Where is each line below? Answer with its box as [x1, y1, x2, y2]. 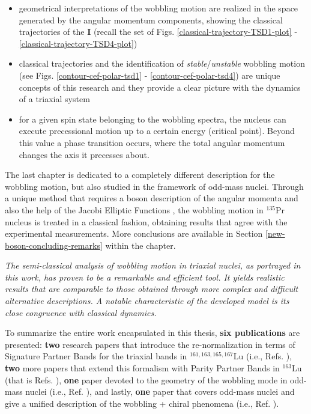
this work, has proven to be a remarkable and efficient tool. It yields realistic [5, 270, 285, 283]
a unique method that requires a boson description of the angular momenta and [5, 192, 298, 204]
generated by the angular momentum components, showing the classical [19, 13, 283, 26]
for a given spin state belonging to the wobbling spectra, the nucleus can [19, 112, 286, 125]
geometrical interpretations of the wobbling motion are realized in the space [19, 2, 298, 14]
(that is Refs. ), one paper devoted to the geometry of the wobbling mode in [5, 373, 288, 386]
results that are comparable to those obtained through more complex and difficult [5, 282, 298, 295]
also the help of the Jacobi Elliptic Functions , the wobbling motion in [5, 203, 264, 216]
